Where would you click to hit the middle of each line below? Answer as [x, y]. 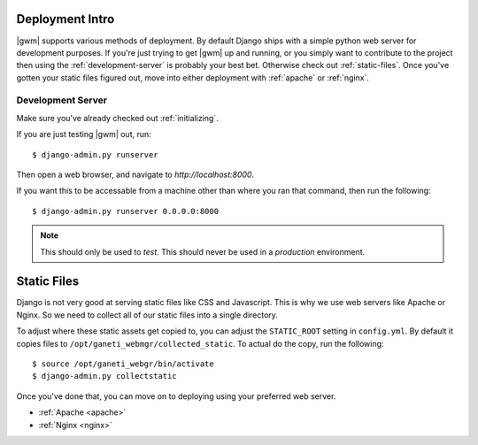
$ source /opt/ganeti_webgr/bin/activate [123, 364]
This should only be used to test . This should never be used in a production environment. [203, 251]
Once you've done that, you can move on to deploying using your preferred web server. [176, 396]
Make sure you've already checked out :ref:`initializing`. [117, 118]
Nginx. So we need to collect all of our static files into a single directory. [147, 315]
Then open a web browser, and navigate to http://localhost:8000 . [135, 174]
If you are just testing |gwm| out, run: [84, 134]
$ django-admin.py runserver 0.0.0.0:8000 [126, 211]
